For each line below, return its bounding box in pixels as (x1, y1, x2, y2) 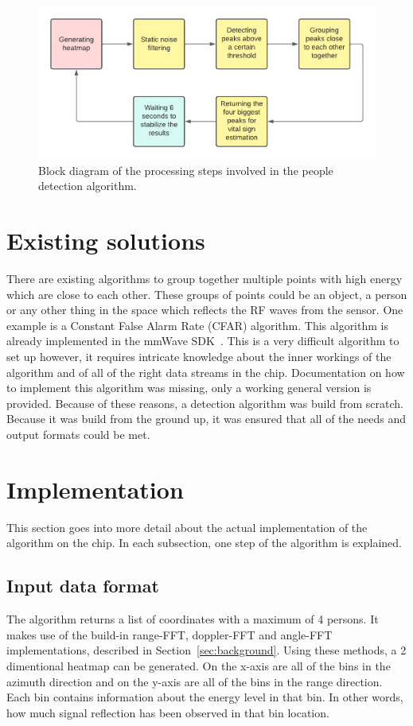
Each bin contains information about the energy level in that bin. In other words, (6, 689, 403, 705)
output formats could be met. (6, 426, 150, 443)
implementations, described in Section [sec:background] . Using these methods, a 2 (6, 642, 407, 658)
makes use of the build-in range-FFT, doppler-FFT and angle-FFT (6, 626, 333, 643)
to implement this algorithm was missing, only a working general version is (6, 379, 372, 396)
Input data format (6, 573, 159, 598)
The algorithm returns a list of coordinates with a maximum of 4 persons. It (6, 611, 379, 627)
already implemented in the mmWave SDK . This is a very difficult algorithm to (6, 332, 399, 349)
